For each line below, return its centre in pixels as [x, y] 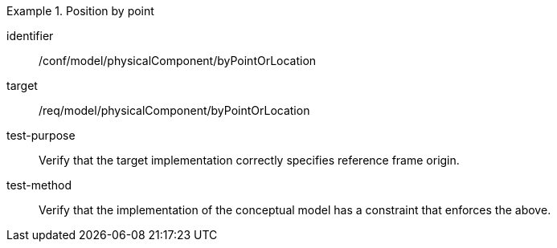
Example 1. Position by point [80, 11]
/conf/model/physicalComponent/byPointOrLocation [178, 61]
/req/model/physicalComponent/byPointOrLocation [174, 110]
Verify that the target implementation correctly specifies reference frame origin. [249, 160]
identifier [30, 36]
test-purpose [41, 135]
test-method [39, 185]
